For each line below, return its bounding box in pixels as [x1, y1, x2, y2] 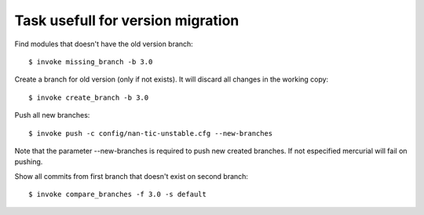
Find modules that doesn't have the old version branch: [14, 39, 194, 49]
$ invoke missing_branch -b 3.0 [28, 57, 153, 66]
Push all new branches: [14, 111, 90, 120]
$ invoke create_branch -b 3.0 [28, 93, 149, 102]
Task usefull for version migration [14, 12, 239, 29]
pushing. [14, 157, 43, 166]
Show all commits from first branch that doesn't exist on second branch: [14, 171, 249, 180]
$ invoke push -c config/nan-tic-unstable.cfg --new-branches [28, 129, 273, 137]
